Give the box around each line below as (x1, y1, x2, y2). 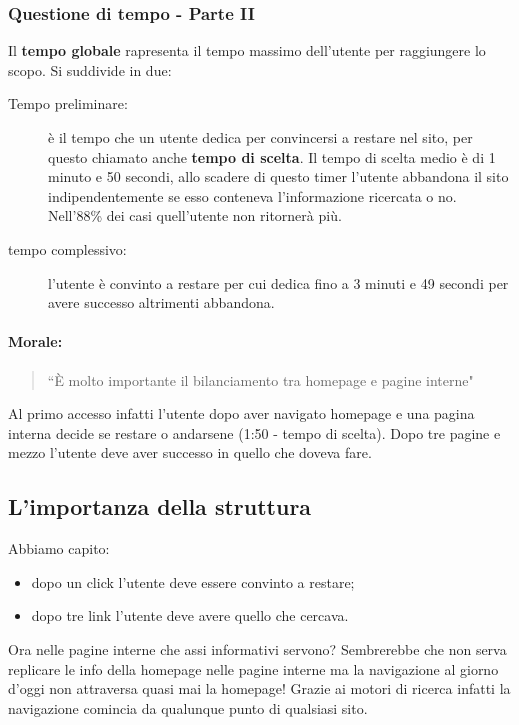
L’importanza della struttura (8, 491, 312, 522)
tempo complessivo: (8, 238, 127, 259)
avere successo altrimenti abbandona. (48, 292, 275, 313)
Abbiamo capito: (8, 538, 110, 559)
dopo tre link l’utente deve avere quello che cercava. (31, 605, 349, 626)
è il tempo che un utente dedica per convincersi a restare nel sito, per (48, 127, 473, 147)
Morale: (8, 331, 63, 352)
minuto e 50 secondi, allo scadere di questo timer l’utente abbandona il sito (48, 166, 509, 187)
